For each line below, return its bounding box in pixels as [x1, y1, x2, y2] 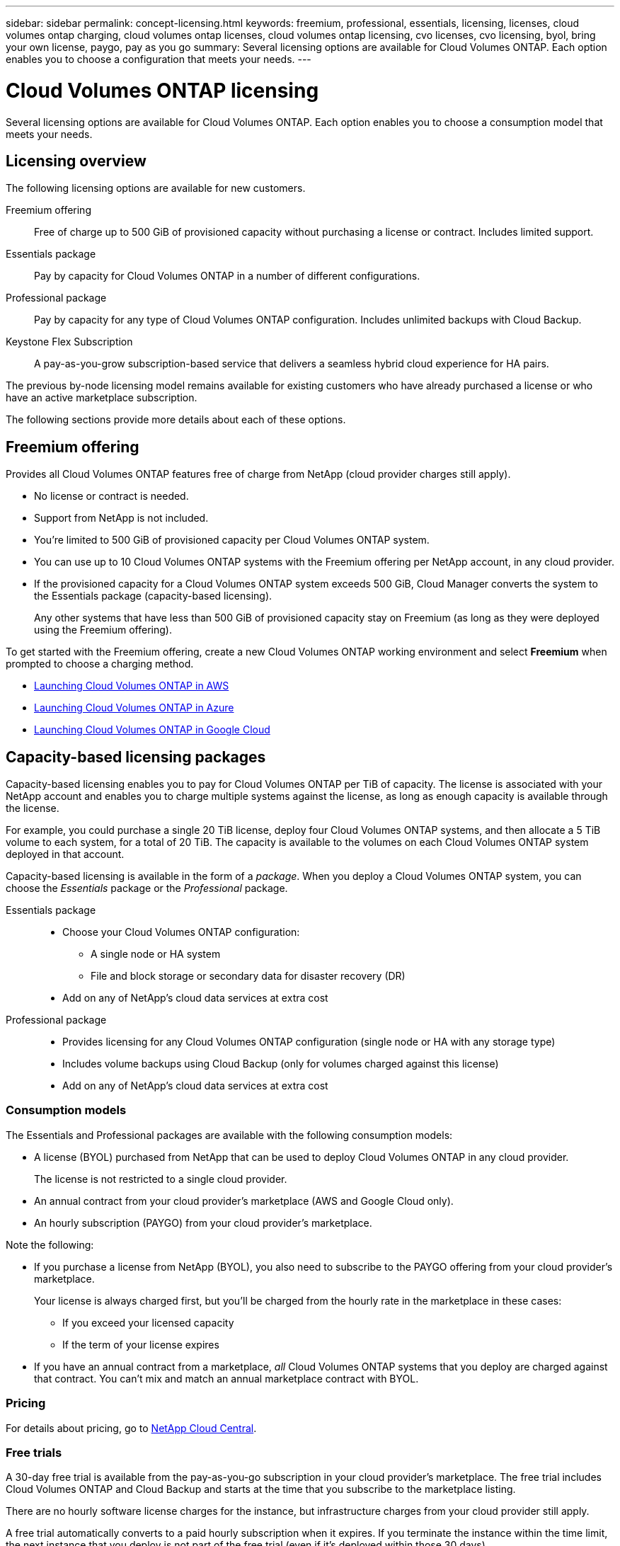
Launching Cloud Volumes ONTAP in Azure [34, 702, 234, 714]
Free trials [6, 1445, 62, 1460]
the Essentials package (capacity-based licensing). [34, 590, 272, 602]
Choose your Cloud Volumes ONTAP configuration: [62, 926, 300, 939]
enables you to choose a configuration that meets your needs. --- [6, 53, 311, 65]
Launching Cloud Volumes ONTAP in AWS [34, 680, 229, 692]
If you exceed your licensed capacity [62, 1316, 234, 1329]
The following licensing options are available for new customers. [6, 182, 306, 195]
